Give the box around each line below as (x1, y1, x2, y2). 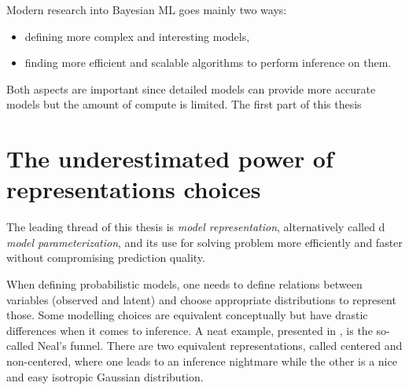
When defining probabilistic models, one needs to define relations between (6, 276, 363, 292)
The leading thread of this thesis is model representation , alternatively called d (6, 219, 385, 235)
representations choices (6, 173, 261, 205)
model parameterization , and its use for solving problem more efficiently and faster (6, 234, 403, 250)
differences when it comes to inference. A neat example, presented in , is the (6, 322, 373, 338)
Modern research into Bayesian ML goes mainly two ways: (6, 2, 287, 17)
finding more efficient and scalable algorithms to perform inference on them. (24, 54, 392, 71)
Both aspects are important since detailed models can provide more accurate (6, 80, 376, 97)
